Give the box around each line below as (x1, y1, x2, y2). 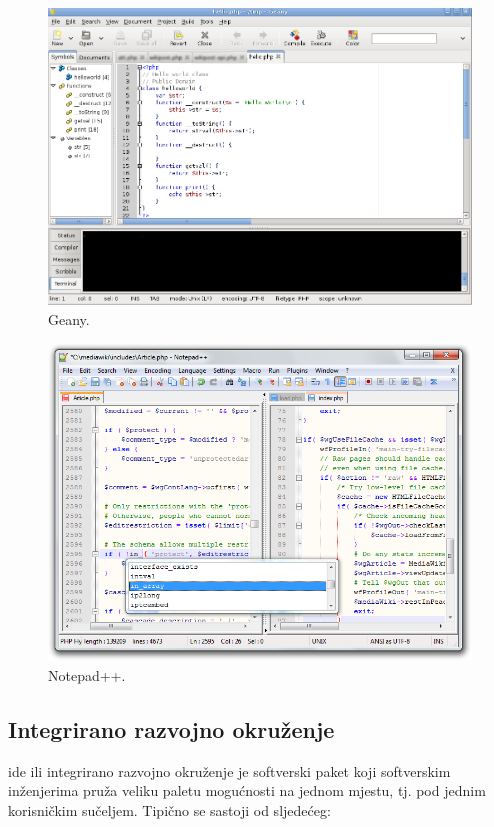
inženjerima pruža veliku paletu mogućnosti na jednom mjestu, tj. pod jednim (8, 780, 486, 801)
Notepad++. (48, 664, 126, 685)
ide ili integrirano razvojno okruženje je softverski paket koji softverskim (8, 760, 451, 781)
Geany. (48, 308, 90, 329)
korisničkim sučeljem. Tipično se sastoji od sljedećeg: (8, 799, 331, 820)
